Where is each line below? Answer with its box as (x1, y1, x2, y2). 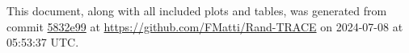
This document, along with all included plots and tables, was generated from (6, 2, 387, 18)
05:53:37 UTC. (6, 34, 79, 51)
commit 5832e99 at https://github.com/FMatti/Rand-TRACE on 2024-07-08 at (6, 18, 403, 35)
